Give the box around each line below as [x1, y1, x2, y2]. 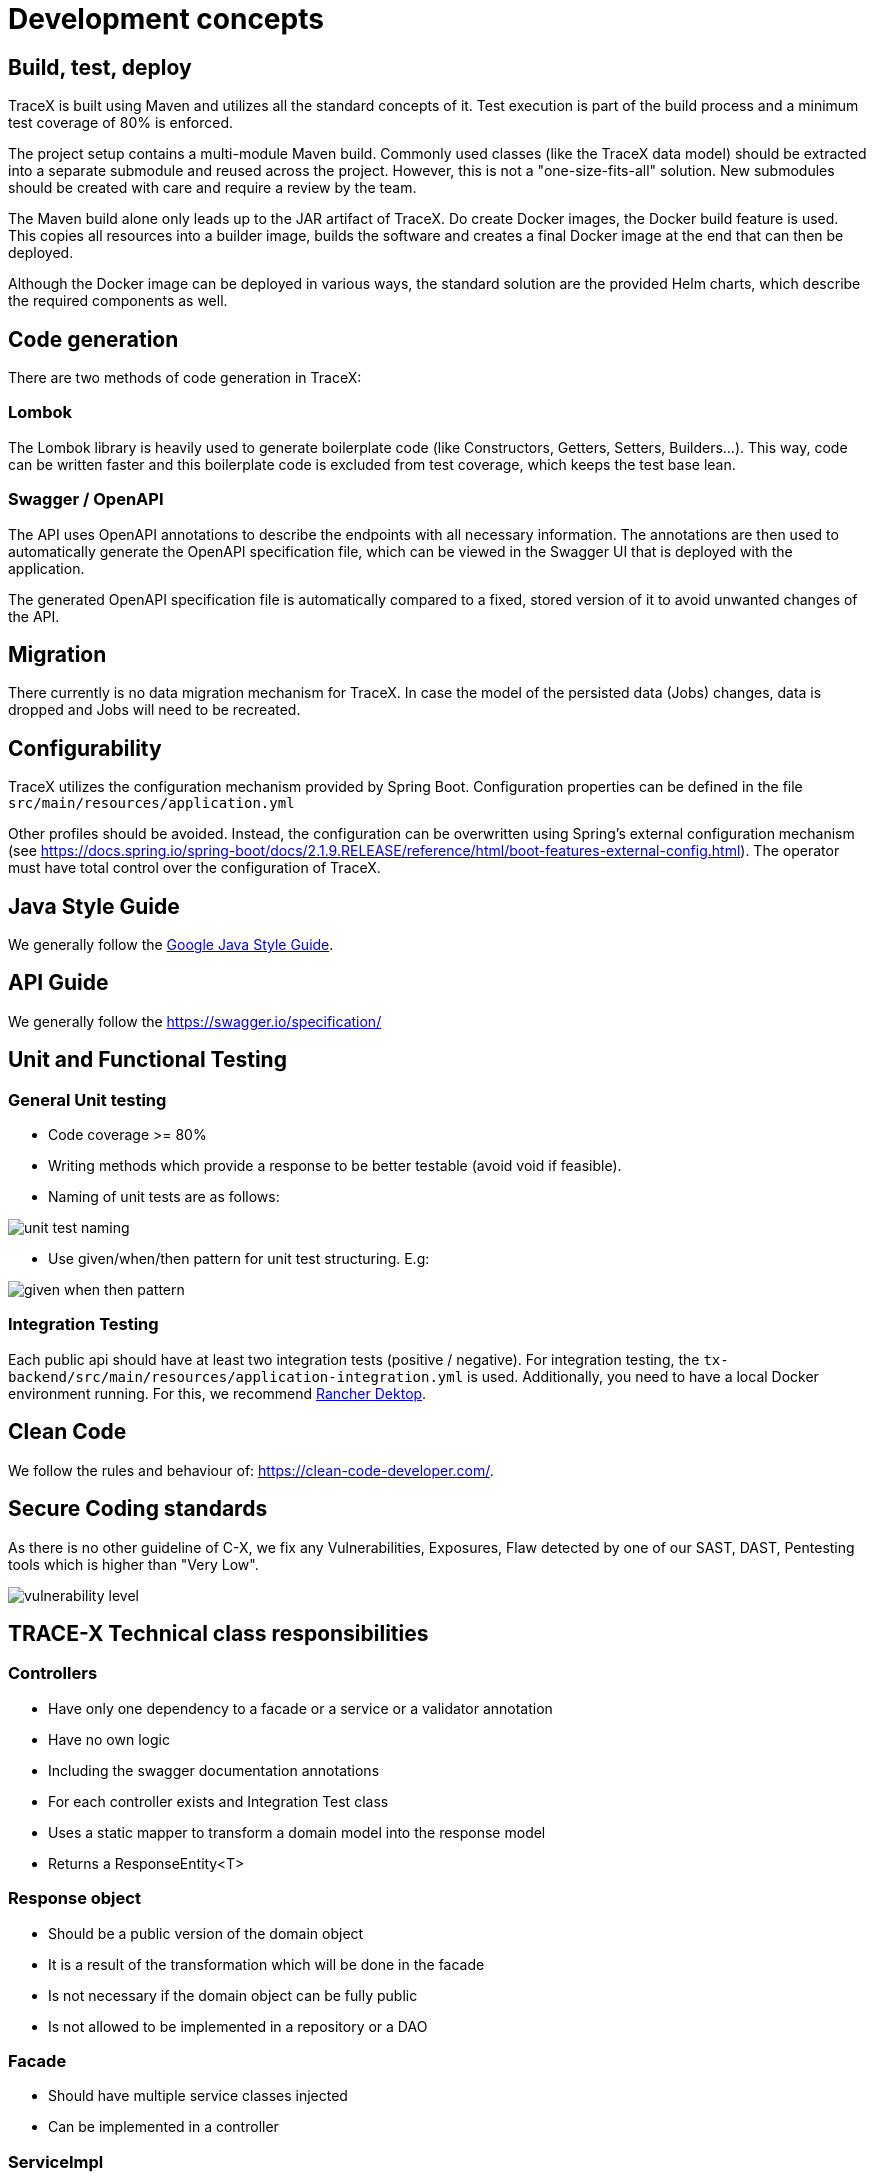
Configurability [8, 735, 162, 761]
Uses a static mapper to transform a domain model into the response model [48, 1823, 546, 1841]
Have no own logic [48, 1730, 170, 1748]
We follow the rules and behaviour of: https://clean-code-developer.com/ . [8, 1461, 494, 1479]
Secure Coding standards [8, 1496, 268, 1522]
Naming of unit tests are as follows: [48, 1188, 280, 1206]
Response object [8, 1888, 141, 1909]
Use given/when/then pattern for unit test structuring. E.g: [48, 1250, 430, 1268]
